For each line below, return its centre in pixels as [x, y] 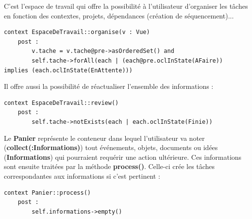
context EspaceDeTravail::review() [61, 103]
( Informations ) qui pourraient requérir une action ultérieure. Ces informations [123, 157]
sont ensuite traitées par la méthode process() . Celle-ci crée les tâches [109, 166]
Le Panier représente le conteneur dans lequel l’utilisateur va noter [104, 138]
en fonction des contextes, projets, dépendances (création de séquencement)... [119, 15]
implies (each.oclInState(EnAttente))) [68, 70]
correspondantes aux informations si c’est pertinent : [82, 176]
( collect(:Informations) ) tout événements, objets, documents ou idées [111, 147]
